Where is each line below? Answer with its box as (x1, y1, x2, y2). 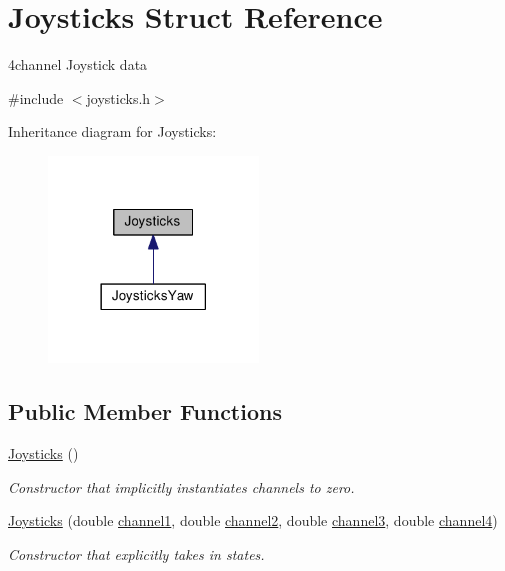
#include (8, 87, 64, 108)
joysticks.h (86, 87, 151, 108)
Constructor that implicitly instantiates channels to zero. (8, 476, 355, 497)
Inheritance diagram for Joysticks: (8, 121, 217, 142)
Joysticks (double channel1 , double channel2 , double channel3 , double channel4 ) (8, 510, 498, 531)
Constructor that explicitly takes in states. (8, 543, 265, 564)
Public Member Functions (8, 396, 282, 427)
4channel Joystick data (8, 54, 148, 75)
